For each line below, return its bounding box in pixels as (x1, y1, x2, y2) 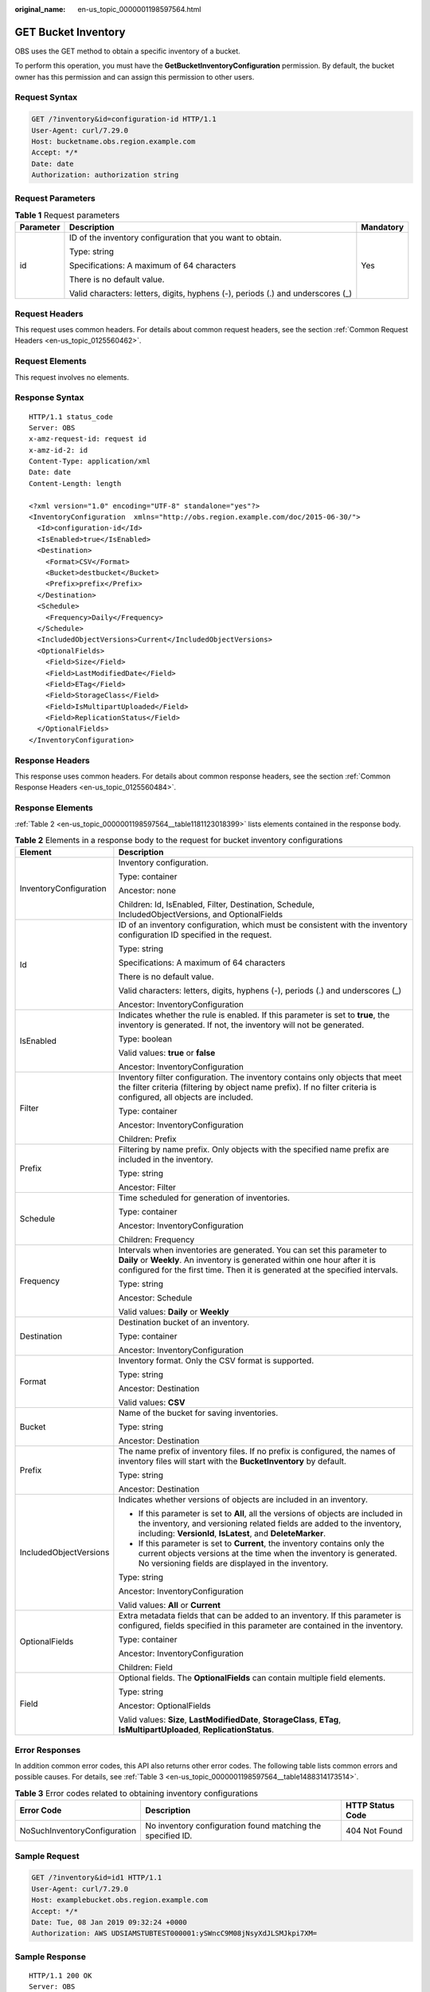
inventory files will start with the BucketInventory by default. (118, 1456, 346, 1467)
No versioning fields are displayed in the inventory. (138, 1558, 329, 1569)
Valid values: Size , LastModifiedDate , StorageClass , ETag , (118, 1714, 342, 1725)
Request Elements (14, 355, 87, 367)
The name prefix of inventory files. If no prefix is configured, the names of (118, 1446, 396, 1457)
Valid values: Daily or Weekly (118, 1307, 229, 1318)
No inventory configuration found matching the (145, 1821, 322, 1832)
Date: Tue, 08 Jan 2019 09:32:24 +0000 (31, 1917, 187, 1927)
